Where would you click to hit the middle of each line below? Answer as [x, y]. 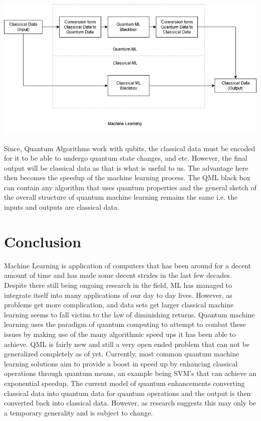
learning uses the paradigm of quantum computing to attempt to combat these [125, 324]
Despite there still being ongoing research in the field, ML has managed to [118, 285]
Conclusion [43, 241]
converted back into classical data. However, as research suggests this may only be [130, 403]
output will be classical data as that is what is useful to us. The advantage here [126, 167]
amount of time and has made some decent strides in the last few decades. [118, 275]
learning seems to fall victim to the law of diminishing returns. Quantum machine [129, 314]
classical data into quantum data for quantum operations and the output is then [127, 393]
